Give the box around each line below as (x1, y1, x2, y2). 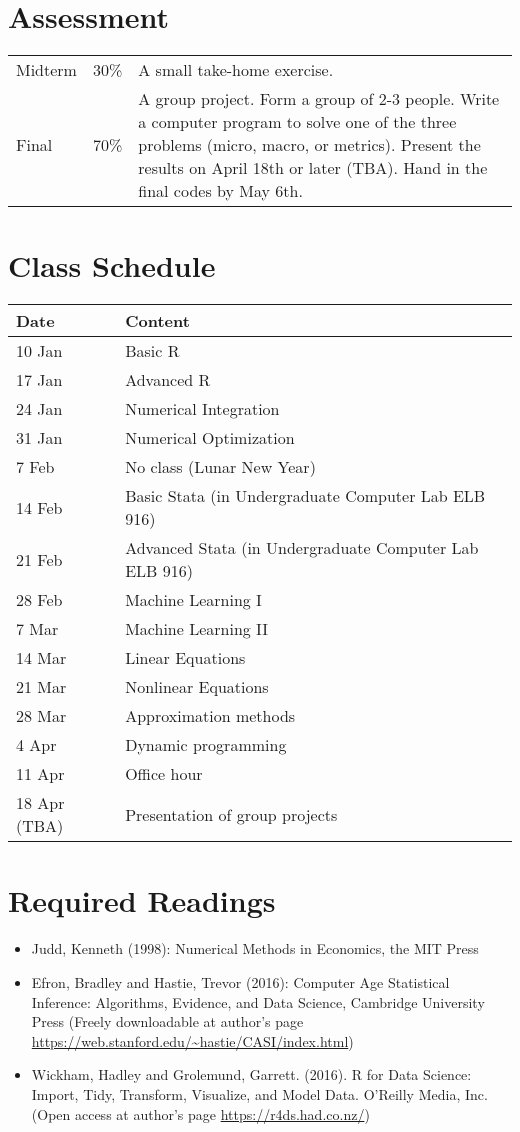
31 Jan (16, 426, 63, 450)
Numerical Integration (125, 397, 280, 421)
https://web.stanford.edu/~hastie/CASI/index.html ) (31, 1030, 354, 1051)
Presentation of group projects (125, 802, 338, 826)
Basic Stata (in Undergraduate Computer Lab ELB (125, 484, 486, 508)
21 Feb (16, 547, 63, 571)
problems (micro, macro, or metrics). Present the (138, 133, 481, 157)
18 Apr (16, 791, 65, 815)
